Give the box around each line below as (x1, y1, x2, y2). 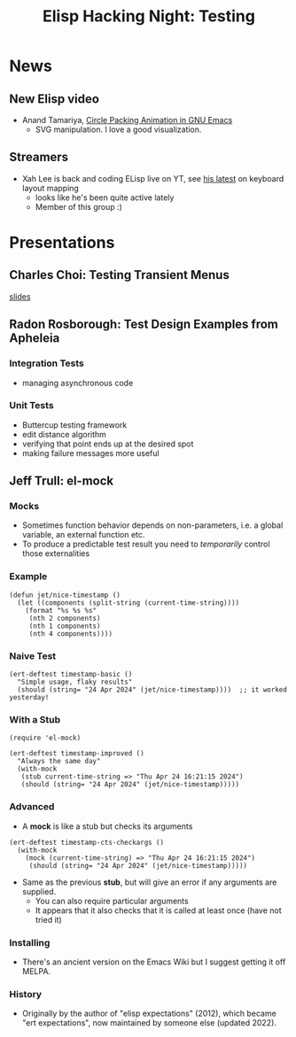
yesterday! (9, 693, 50, 702)
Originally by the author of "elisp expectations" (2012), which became (21, 1008, 277, 1019)
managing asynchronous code (21, 377, 134, 388)
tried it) (35, 914, 62, 925)
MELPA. (21, 965, 51, 976)
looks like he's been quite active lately (35, 192, 175, 203)
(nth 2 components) (28, 614, 101, 623)
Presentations (9, 233, 115, 252)
